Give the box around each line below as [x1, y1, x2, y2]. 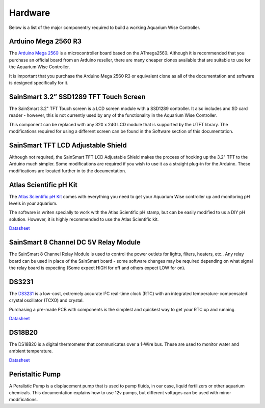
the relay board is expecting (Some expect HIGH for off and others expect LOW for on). [9, 265, 185, 271]
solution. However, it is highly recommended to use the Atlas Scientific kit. [9, 216, 159, 222]
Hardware [9, 7, 50, 18]
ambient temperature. [9, 348, 53, 354]
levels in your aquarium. [9, 200, 57, 206]
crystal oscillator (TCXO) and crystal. [9, 298, 84, 303]
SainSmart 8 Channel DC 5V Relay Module [9, 238, 141, 246]
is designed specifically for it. [9, 80, 69, 86]
